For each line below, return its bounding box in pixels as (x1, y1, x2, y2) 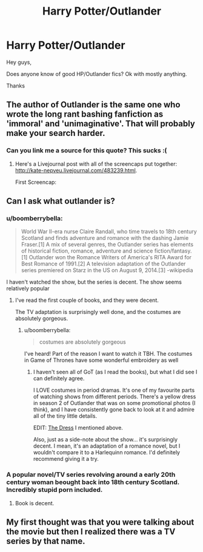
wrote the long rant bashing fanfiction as (6, 109, 164, 120)
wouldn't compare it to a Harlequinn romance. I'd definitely (33, 449, 181, 456)
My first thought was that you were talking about (6, 517, 195, 527)
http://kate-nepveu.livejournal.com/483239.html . (15, 166, 138, 174)
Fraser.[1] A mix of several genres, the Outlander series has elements (21, 241, 194, 248)
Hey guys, (6, 58, 32, 66)
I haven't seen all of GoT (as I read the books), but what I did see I (33, 369, 198, 376)
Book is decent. (15, 499, 55, 506)
